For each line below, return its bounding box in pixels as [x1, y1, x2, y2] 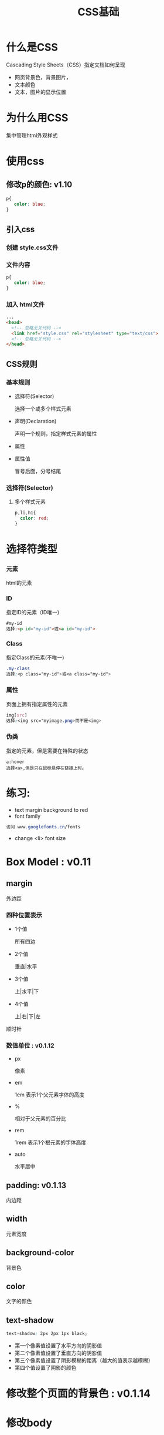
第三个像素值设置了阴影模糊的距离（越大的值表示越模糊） [14, 1357, 153, 1364]
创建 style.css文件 [6, 243, 59, 252]
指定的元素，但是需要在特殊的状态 [6, 747, 88, 754]
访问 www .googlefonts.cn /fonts [6, 824, 81, 829]
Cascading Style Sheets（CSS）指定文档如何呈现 [6, 61, 126, 68]
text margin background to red [14, 806, 88, 813]
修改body [6, 1416, 53, 1429]
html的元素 [6, 580, 32, 587]
